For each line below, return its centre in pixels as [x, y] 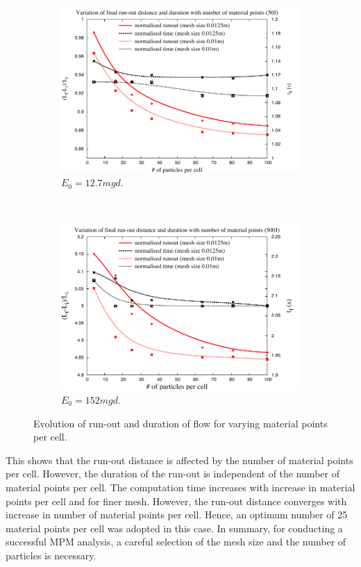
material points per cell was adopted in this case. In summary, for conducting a [174, 528]
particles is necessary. [51, 555]
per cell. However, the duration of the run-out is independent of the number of [173, 474]
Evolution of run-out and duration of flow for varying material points [180, 423]
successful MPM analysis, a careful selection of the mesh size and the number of [176, 542]
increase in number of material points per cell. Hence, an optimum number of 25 [177, 515]
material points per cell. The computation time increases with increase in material [180, 487]
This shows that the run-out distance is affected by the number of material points [179, 460]
